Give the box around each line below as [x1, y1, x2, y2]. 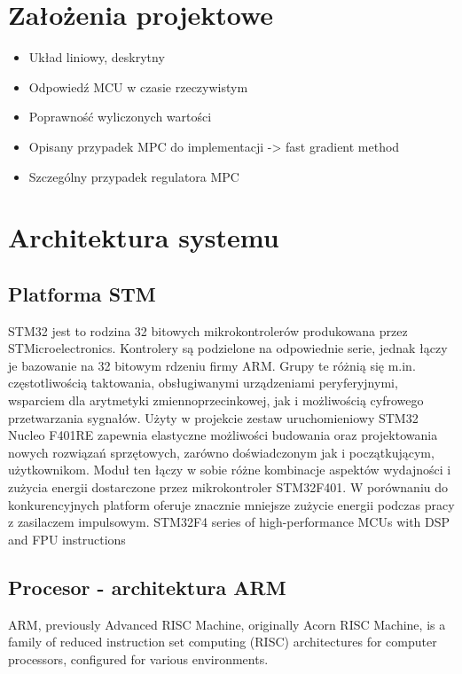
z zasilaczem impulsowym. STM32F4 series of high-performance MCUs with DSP [8, 513, 450, 531]
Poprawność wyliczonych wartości [28, 107, 212, 126]
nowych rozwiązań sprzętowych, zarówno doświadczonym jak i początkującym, [8, 443, 435, 461]
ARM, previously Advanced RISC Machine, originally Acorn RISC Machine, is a [8, 615, 446, 633]
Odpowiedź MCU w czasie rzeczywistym [28, 77, 248, 96]
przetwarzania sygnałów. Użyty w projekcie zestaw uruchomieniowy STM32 [8, 408, 419, 427]
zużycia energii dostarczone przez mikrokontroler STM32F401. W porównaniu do [8, 478, 449, 497]
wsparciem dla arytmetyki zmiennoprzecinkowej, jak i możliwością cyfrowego [8, 391, 424, 410]
